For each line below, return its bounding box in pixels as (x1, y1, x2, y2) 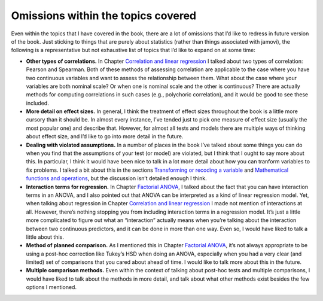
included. (26, 99, 49, 107)
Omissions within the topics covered (11, 9, 197, 22)
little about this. (26, 233, 64, 241)
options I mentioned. (26, 284, 77, 291)
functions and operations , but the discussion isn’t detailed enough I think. (26, 175, 208, 182)
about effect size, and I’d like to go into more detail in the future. (26, 133, 184, 140)
